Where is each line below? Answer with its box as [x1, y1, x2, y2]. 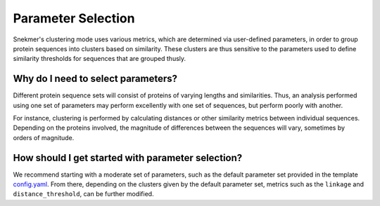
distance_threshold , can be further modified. [13, 190, 154, 198]
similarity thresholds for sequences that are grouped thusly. [13, 55, 186, 63]
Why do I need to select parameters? [13, 73, 178, 85]
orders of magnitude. [13, 133, 75, 142]
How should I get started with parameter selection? [13, 151, 243, 164]
